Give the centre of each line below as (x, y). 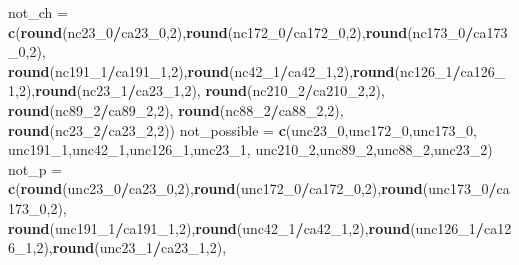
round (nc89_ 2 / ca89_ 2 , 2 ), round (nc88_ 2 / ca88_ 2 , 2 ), (176, 109)
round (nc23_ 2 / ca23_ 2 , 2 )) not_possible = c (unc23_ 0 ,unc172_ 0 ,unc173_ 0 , (242, 129)
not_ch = (38, 12)
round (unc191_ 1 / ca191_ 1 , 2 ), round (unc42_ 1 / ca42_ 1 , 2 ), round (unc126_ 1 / (246, 227)
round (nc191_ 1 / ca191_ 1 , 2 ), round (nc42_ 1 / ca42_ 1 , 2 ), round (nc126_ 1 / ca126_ (257, 70)
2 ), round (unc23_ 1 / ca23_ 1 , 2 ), (131, 247)
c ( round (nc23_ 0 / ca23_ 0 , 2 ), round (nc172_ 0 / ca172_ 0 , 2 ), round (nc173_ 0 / (241, 31)
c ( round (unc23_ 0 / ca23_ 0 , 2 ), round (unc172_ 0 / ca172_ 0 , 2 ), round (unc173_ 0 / (252, 188)
